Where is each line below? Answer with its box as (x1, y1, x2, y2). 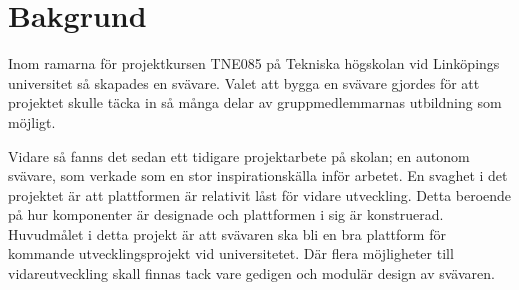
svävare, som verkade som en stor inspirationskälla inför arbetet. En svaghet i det (8, 165, 508, 186)
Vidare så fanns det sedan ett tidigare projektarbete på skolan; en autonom (8, 145, 470, 166)
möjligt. (8, 111, 56, 132)
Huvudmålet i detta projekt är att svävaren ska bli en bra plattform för (8, 223, 446, 244)
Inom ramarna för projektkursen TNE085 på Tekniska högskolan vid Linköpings (8, 53, 500, 74)
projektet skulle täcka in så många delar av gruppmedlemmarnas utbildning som (8, 92, 502, 113)
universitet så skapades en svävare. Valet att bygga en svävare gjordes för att (8, 72, 480, 93)
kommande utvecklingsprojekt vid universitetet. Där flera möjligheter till (8, 243, 454, 264)
